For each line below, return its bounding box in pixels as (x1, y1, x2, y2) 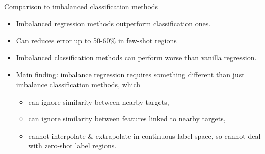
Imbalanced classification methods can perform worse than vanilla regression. (16, 52, 257, 63)
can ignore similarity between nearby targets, (28, 96, 169, 107)
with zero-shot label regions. (28, 140, 117, 151)
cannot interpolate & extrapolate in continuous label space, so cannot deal (28, 130, 261, 141)
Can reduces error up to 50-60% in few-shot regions (16, 35, 177, 46)
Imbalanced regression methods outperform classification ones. (16, 18, 211, 28)
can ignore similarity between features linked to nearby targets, (28, 113, 226, 124)
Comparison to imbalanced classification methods (4, 1, 158, 11)
